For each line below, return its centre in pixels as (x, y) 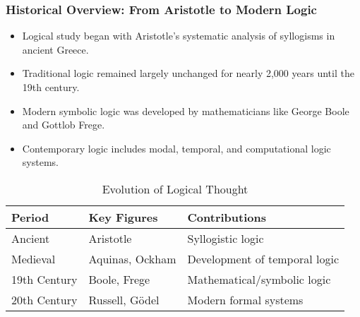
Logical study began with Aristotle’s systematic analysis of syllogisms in (179, 36)
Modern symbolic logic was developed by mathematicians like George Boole (186, 110)
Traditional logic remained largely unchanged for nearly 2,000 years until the (188, 73)
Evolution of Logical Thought (175, 189)
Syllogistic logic (226, 238)
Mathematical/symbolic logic (259, 279)
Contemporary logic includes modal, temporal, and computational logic (176, 148)
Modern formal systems (245, 299)
